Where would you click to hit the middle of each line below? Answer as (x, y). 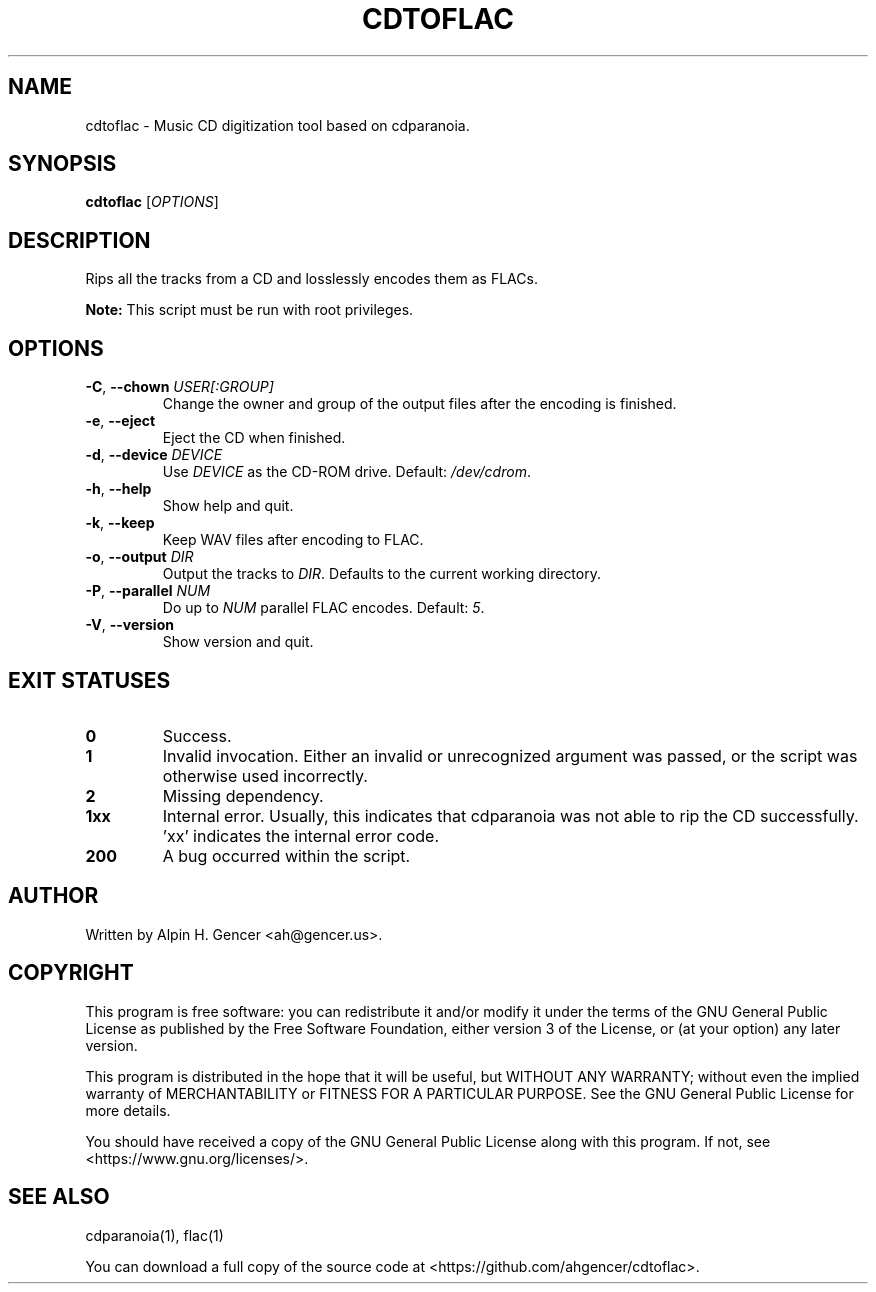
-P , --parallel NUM (148, 591)
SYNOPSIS (62, 164)
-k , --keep (120, 523)
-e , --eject (120, 421)
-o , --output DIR (139, 557)
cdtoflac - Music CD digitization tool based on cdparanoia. (277, 125)
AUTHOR (53, 896)
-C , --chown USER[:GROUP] (179, 387)
